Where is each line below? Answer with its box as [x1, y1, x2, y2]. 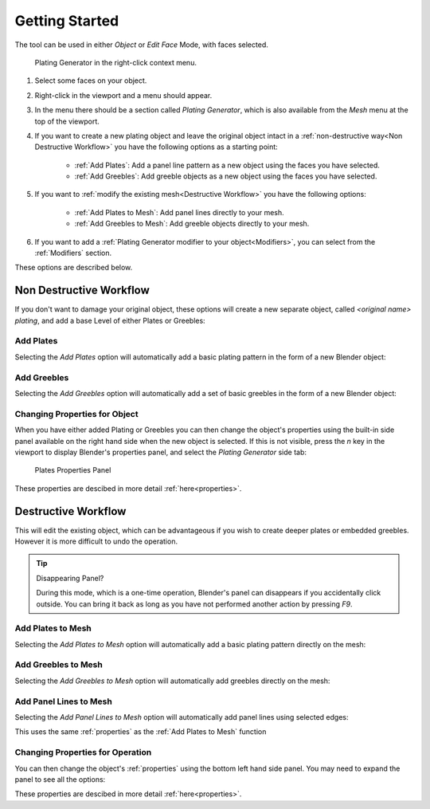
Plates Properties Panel [34, 465, 111, 475]
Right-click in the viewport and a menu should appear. [34, 90, 213, 100]
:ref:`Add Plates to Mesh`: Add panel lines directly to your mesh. [74, 207, 284, 217]
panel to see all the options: [14, 774, 106, 784]
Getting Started [14, 12, 119, 29]
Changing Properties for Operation [14, 747, 152, 758]
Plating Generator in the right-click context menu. [34, 57, 197, 67]
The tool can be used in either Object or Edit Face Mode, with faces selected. [14, 40, 268, 49]
